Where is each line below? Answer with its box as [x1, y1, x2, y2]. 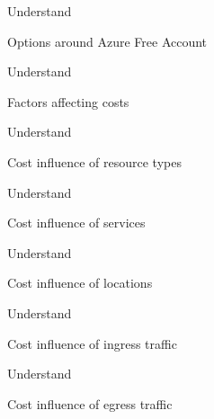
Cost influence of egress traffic [7, 394, 173, 413]
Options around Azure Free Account [7, 31, 208, 50]
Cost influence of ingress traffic [7, 334, 177, 352]
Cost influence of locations [7, 273, 153, 292]
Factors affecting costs [7, 92, 129, 111]
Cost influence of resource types [7, 152, 182, 171]
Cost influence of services [7, 213, 146, 232]
